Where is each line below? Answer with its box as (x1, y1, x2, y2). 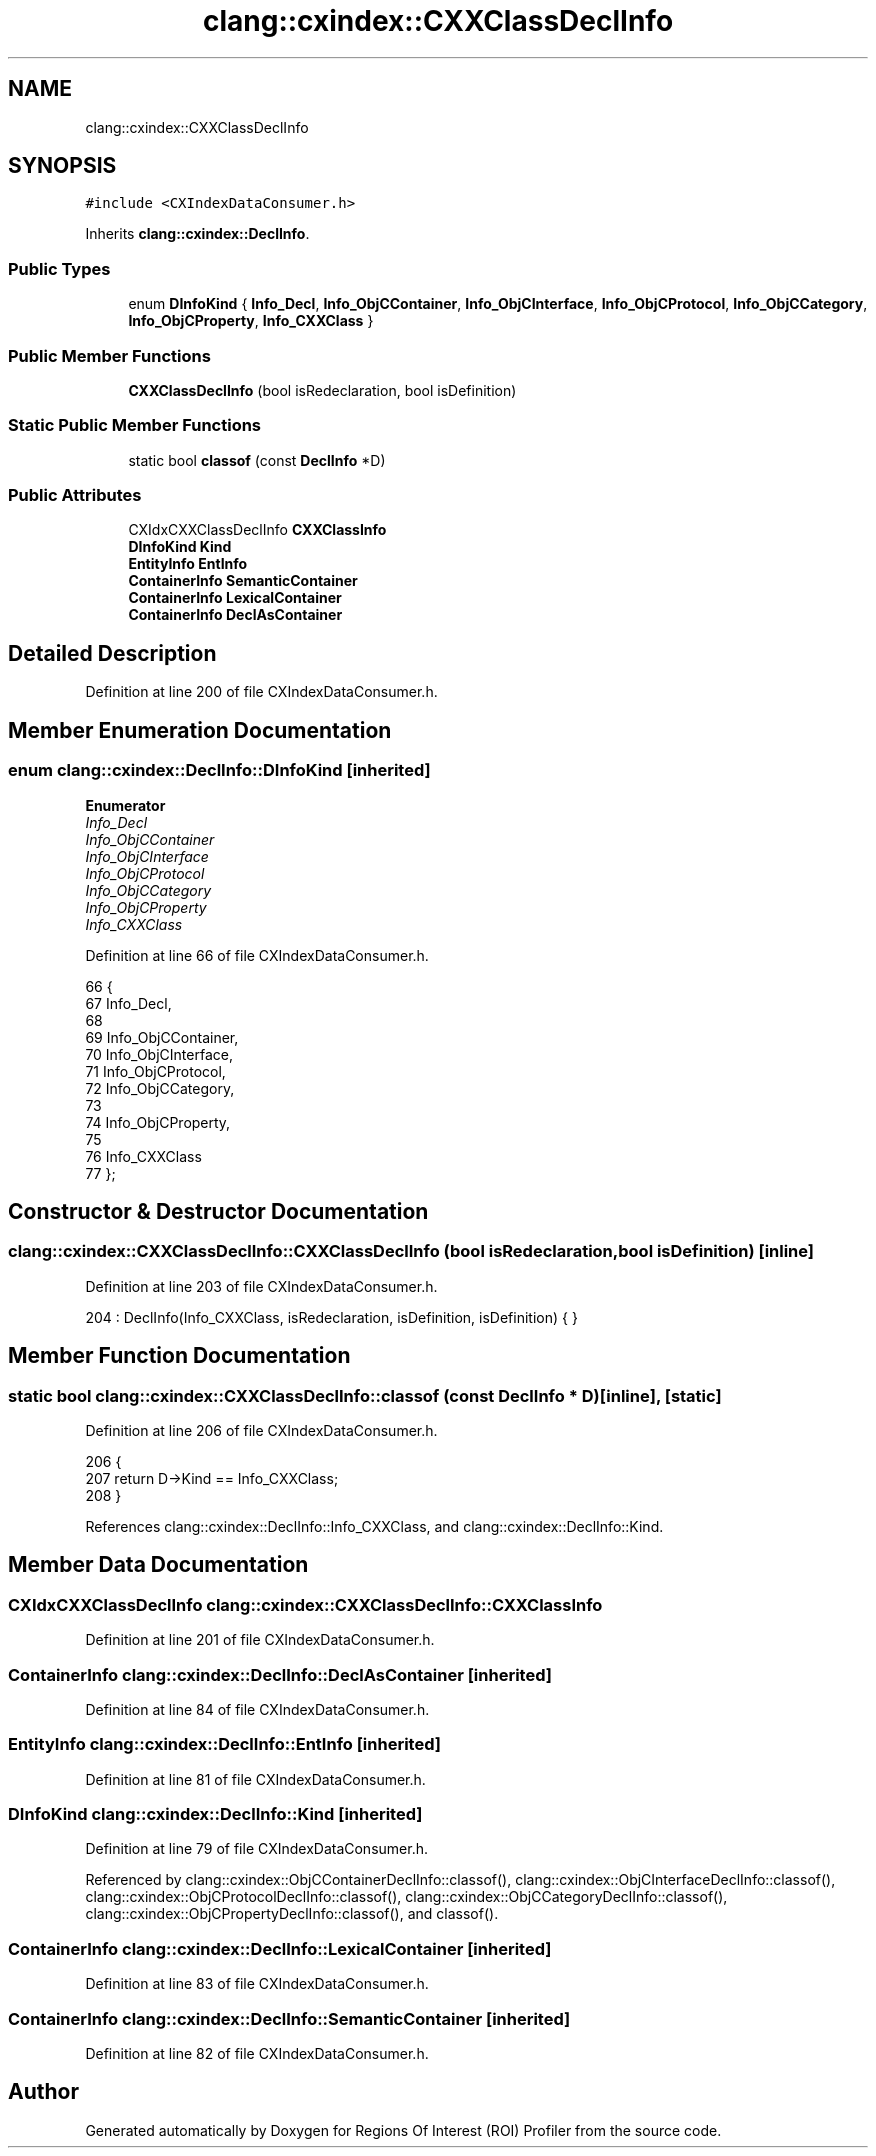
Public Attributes (8, 485, 142, 506)
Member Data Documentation (8, 1552, 309, 1578)
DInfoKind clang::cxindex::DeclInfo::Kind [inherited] (8, 1804, 423, 1825)
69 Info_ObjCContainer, (85, 1028, 239, 1046)
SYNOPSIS (8, 153, 117, 179)
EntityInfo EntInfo (128, 555, 248, 573)
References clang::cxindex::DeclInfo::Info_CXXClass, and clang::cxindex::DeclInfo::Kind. (85, 1517, 664, 1535)
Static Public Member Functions (8, 415, 262, 436)
